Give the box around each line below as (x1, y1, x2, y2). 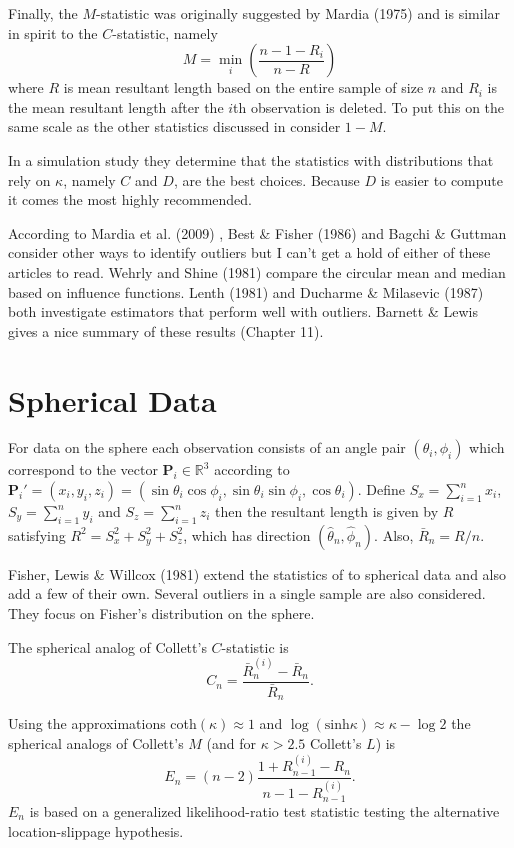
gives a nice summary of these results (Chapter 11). (8, 320, 324, 341)
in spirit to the (8, 22, 98, 43)
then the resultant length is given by (215, 501, 439, 522)
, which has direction (183, 524, 311, 545)
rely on (8, 169, 51, 190)
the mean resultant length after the (8, 96, 224, 117)
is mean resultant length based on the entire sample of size (63, 77, 424, 98)
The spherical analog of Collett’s (8, 636, 207, 657)
